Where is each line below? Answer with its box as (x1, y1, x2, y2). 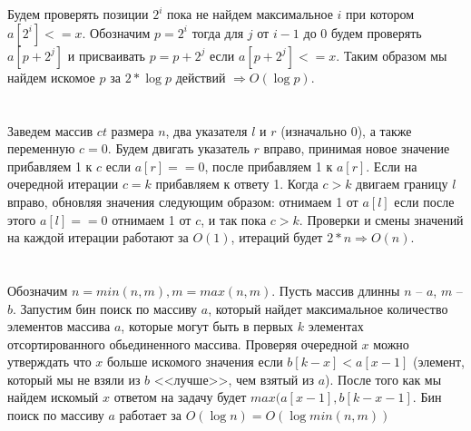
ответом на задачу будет (113, 387, 247, 407)
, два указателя (165, 121, 248, 140)
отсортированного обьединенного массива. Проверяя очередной (7, 334, 358, 353)
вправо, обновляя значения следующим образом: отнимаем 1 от (7, 191, 358, 211)
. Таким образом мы (336, 45, 447, 64)
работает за (119, 406, 182, 425)
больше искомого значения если (106, 352, 283, 371)
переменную (7, 139, 75, 158)
